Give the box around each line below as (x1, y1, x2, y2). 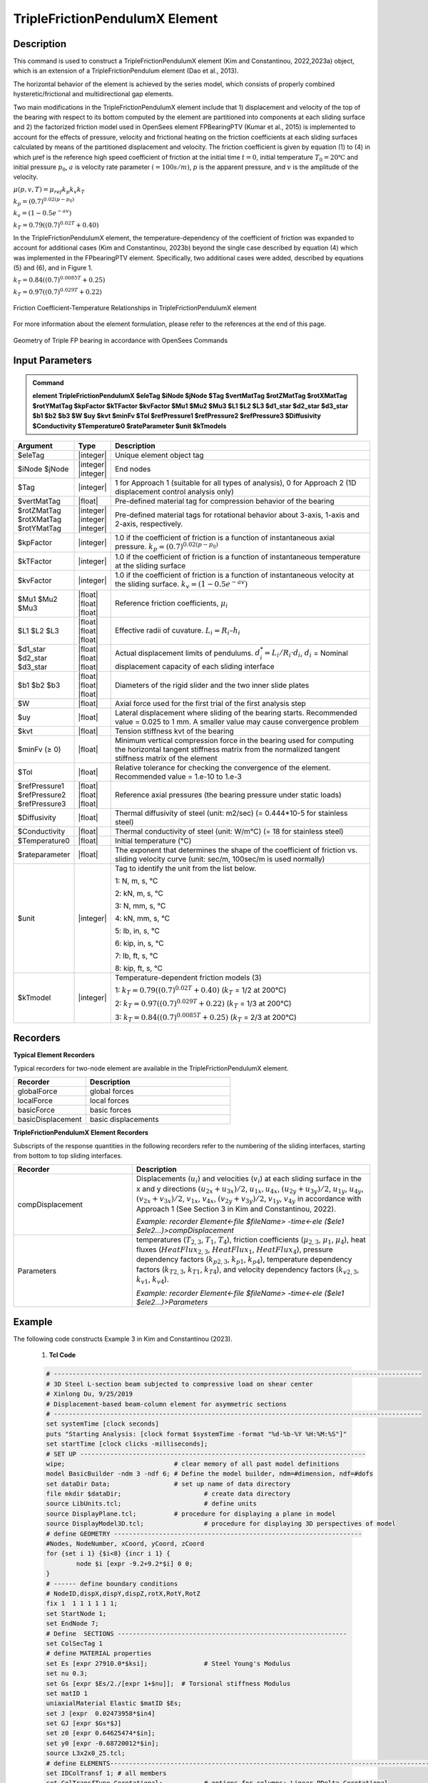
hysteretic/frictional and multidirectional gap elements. (13, 90, 174, 98)
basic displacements (89, 1115, 160, 1125)
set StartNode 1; (46, 1609, 107, 1618)
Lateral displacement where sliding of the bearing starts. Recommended (114, 707, 357, 717)
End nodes (114, 464, 151, 474)
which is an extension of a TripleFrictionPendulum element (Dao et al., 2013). (13, 66, 239, 75)
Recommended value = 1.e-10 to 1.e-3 (114, 771, 242, 781)
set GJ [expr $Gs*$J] (46, 1720, 122, 1727)
